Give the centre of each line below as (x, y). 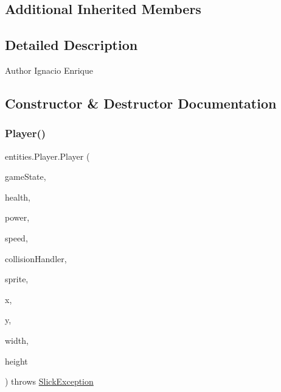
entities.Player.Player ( (47, 156)
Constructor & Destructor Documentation (141, 103)
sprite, (17, 279)
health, (18, 197)
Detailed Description (71, 45)
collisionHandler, (36, 258)
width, (17, 340)
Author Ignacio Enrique (49, 70)
